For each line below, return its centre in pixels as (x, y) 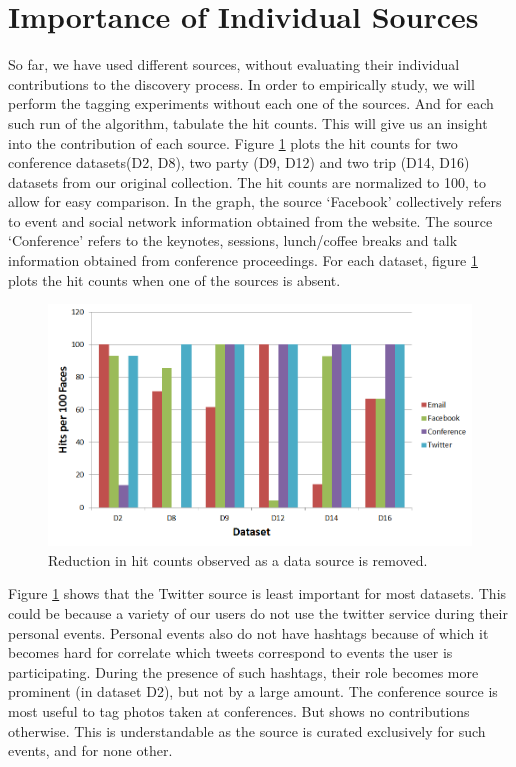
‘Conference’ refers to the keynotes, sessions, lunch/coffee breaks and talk (233, 240)
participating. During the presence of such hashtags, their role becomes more (243, 671)
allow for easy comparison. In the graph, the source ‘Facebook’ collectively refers (255, 201)
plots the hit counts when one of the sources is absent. (174, 279)
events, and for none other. (90, 750)
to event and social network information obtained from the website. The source (250, 220)
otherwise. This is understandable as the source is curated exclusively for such (247, 730)
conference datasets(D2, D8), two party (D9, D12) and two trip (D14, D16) (239, 162)
